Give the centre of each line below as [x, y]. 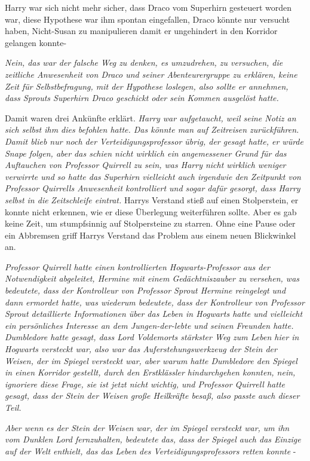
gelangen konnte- [36, 42]
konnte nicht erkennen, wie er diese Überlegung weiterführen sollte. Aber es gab [151, 211]
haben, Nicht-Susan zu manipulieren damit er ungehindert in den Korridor [141, 31]
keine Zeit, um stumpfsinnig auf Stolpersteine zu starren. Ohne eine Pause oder [150, 223]
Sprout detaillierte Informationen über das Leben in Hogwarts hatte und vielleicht [154, 314]
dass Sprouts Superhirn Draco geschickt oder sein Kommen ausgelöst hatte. [142, 98]
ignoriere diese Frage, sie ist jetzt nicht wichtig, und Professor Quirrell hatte [145, 384]
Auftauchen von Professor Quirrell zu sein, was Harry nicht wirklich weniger [145, 165]
